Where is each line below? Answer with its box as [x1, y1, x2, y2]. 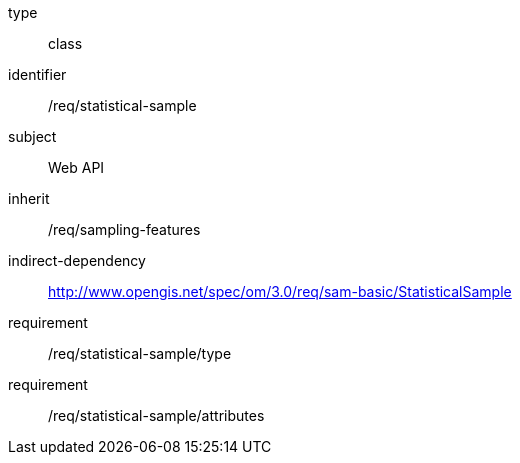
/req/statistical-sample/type [48, 345, 232, 362]
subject [8, 128, 57, 145]
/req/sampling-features [48, 221, 201, 238]
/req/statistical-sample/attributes [48, 407, 265, 424]
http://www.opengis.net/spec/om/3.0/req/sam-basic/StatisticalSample [48, 283, 512, 300]
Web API [48, 159, 105, 176]
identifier [8, 66, 67, 83]
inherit [8, 190, 50, 207]
